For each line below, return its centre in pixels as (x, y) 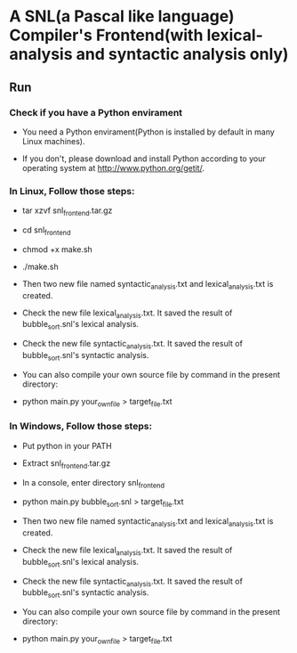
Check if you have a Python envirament (96, 112)
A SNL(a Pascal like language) (122, 16)
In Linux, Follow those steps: (72, 191)
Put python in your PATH (67, 445)
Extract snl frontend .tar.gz (66, 464)
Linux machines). (53, 141)
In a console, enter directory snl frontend (93, 483)
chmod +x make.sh (57, 249)
